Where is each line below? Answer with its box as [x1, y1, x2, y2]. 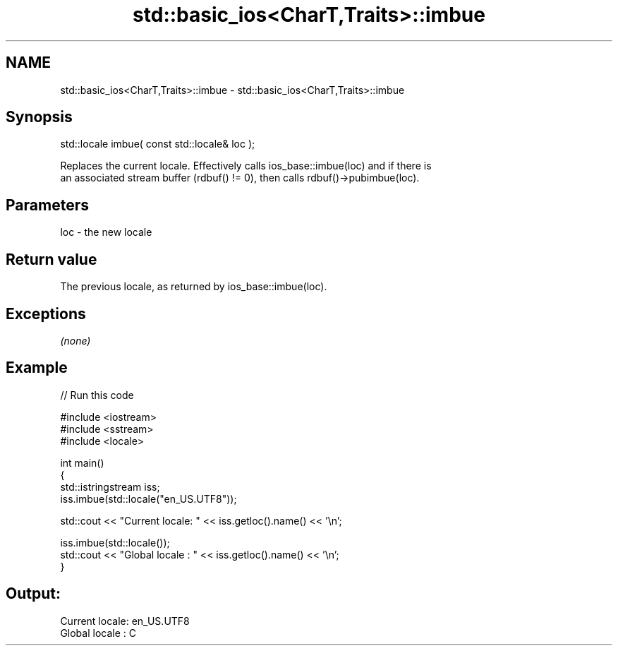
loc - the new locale [60, 226, 152, 239]
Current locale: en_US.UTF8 [60, 614, 190, 627]
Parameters [6, 196, 89, 214]
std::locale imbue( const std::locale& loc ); [60, 138, 255, 150]
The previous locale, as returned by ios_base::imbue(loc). [60, 280, 327, 293]
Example [6, 359, 68, 377]
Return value [6, 250, 97, 268]
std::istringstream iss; [60, 480, 160, 493]
